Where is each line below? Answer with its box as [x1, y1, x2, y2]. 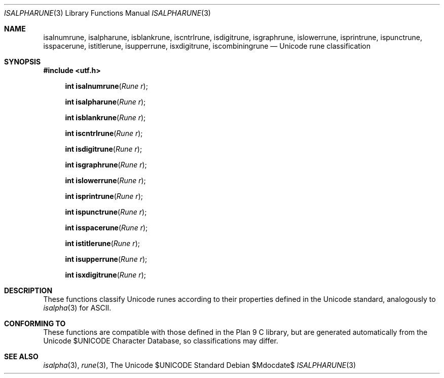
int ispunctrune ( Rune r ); [65, 208, 147, 216]
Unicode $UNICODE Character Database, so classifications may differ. [43, 336, 278, 345]
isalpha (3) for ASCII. [43, 303, 112, 312]
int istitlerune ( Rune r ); [65, 239, 140, 248]
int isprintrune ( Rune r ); [65, 192, 143, 200]
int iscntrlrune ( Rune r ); [65, 129, 143, 138]
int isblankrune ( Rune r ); [65, 113, 146, 122]
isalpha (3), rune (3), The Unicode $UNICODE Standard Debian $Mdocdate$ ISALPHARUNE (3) [43, 361, 356, 369]
